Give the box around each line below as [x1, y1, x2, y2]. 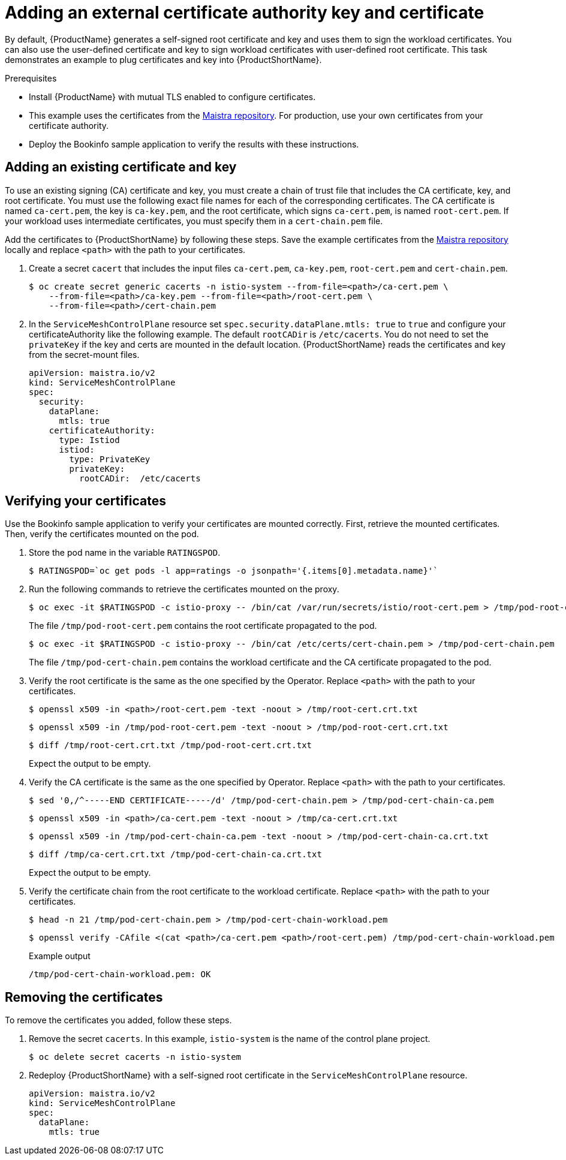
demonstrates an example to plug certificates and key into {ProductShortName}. [5, 54, 322, 65]
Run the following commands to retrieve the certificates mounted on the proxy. [29, 584, 339, 595]
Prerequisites [5, 73, 57, 83]
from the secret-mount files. [29, 349, 140, 360]
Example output [29, 951, 91, 962]
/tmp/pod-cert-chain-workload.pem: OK [29, 969, 211, 980]
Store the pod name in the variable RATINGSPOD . [29, 547, 221, 558]
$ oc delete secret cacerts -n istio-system [29, 1052, 242, 1062]
